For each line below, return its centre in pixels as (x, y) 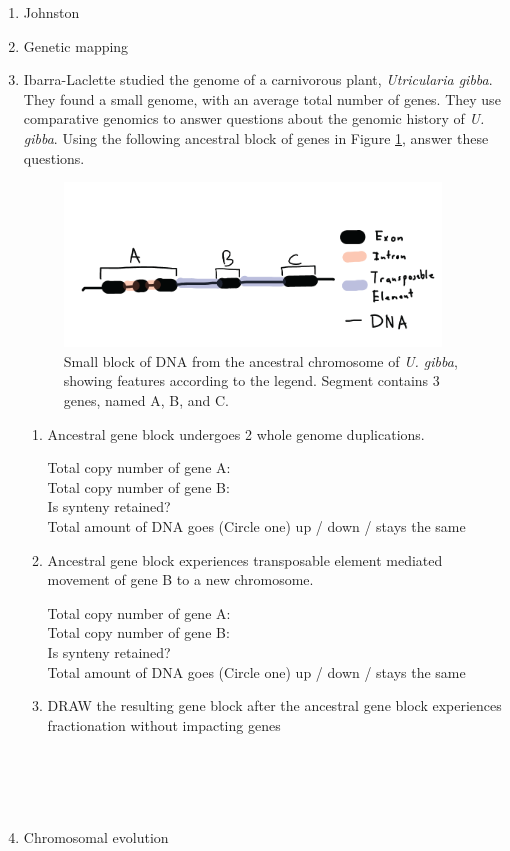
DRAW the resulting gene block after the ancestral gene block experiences (274, 705)
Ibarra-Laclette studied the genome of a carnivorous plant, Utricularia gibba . (258, 79)
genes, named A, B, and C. (146, 400)
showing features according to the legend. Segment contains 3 (251, 380)
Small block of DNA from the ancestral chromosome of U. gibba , (260, 360)
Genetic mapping (76, 45)
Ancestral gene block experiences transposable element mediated (245, 559)
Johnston (51, 12)
